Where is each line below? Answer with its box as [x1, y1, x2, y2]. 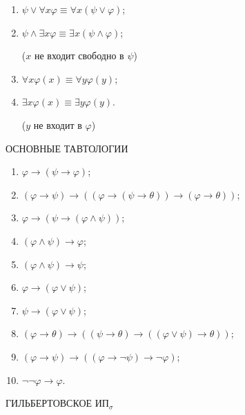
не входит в [33, 117, 82, 132]
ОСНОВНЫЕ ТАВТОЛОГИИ [6, 141, 128, 155]
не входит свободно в [34, 48, 124, 63]
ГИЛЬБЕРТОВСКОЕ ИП [6, 396, 109, 410]
